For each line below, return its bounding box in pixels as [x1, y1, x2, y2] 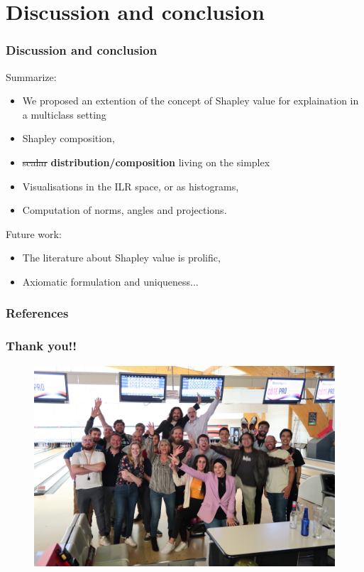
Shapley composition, [22, 131, 115, 146]
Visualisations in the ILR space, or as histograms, [22, 178, 239, 193]
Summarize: [6, 69, 57, 84]
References [6, 304, 69, 322]
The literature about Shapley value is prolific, [22, 250, 221, 265]
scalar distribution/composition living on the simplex [22, 154, 270, 169]
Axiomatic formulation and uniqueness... [22, 274, 199, 288]
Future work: [6, 226, 62, 241]
